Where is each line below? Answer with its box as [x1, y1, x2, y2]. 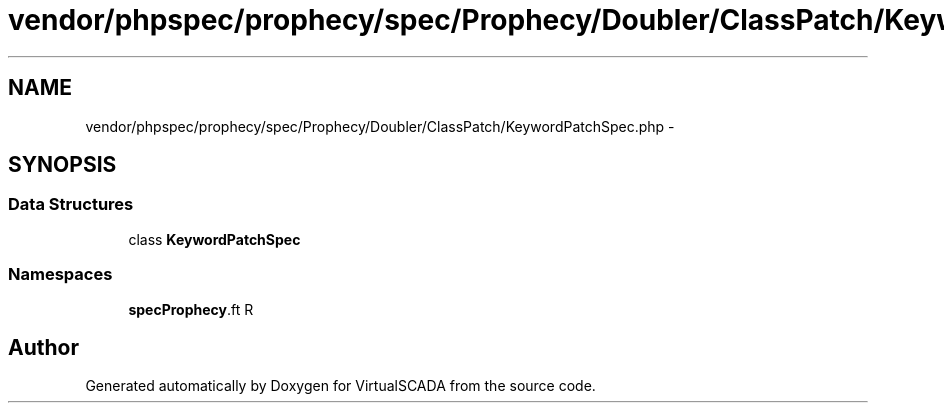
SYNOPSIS [8, 152, 117, 178]
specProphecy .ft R [128, 300, 254, 318]
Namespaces [8, 264, 113, 285]
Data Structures [8, 194, 134, 215]
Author [8, 334, 79, 360]
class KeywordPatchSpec [128, 230, 301, 248]
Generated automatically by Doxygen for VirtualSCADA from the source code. [85, 377, 596, 395]
